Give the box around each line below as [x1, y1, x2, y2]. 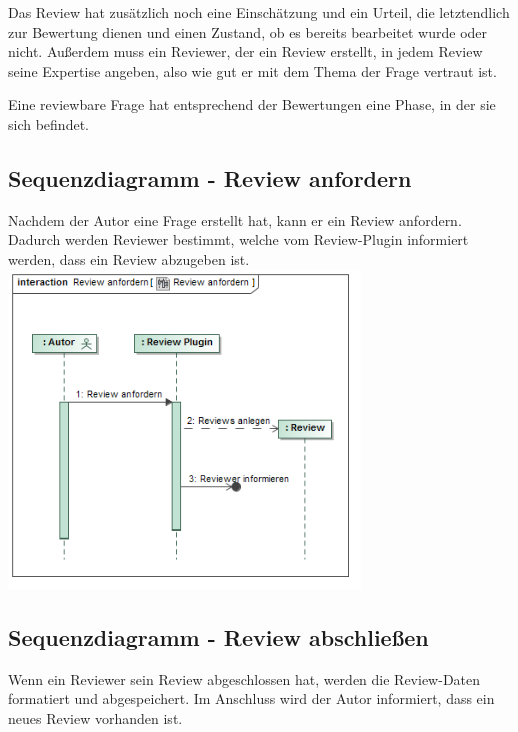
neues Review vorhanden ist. [8, 707, 183, 728]
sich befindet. [8, 113, 89, 134]
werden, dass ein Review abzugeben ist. [8, 248, 250, 269]
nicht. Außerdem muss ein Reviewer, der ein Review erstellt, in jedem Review [8, 41, 483, 62]
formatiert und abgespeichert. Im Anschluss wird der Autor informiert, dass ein [8, 688, 495, 709]
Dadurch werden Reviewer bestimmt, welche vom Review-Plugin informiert [8, 229, 469, 250]
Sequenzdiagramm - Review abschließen [8, 621, 429, 652]
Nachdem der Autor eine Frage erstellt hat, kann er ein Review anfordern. [8, 209, 462, 230]
